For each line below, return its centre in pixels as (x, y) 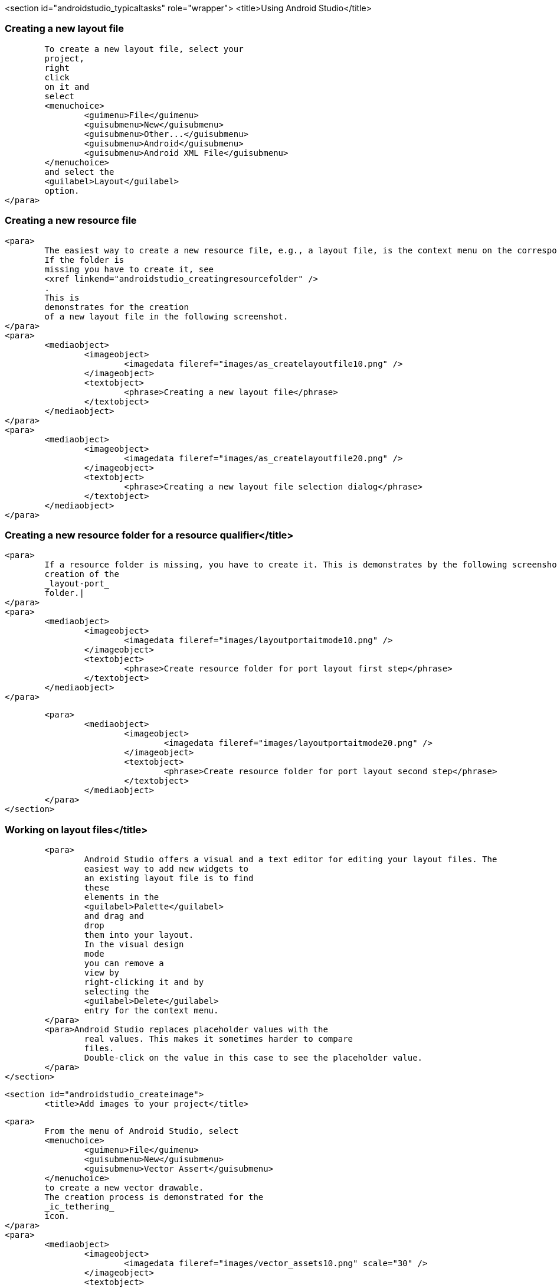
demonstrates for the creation (117, 307)
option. (62, 190)
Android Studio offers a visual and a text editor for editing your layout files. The (291, 859)
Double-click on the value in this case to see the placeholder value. (253, 1058)
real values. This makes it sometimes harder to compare (219, 1039)
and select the (79, 172)
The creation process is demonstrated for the (154, 1197)
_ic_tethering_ (79, 1207)
